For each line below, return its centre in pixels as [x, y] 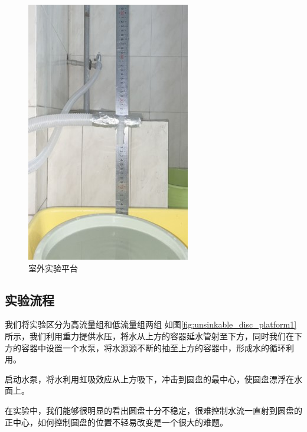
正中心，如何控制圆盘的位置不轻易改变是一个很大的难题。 [116, 422]
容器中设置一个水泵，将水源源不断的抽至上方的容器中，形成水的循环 [153, 347]
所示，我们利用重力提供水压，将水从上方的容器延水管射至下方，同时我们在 [149, 336]
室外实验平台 [53, 268]
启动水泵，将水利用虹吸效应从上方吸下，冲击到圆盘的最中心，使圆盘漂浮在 [149, 379]
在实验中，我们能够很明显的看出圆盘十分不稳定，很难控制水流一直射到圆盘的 [153, 410]
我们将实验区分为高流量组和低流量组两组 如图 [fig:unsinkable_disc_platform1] [151, 324]
